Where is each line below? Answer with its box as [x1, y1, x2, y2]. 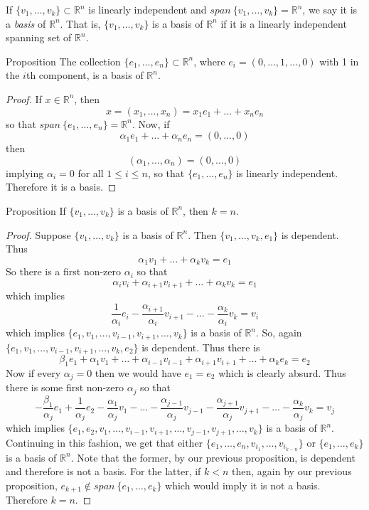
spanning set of [6, 30, 72, 45]
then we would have [95, 366, 181, 381]
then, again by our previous [232, 464, 352, 479]
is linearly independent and [88, 2, 207, 16]
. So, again [256, 325, 302, 340]
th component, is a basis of [26, 68, 144, 83]
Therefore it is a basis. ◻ [6, 179, 117, 194]
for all [77, 165, 104, 180]
